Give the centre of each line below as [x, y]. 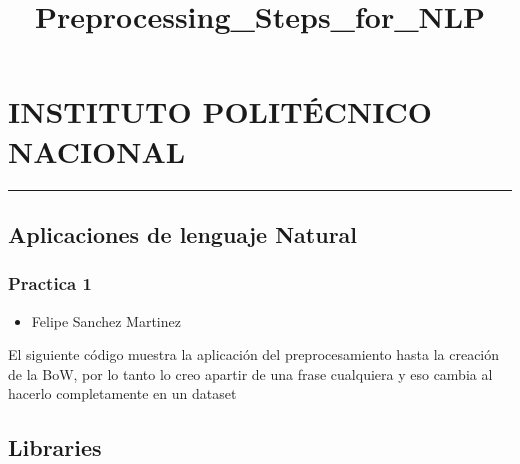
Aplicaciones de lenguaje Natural [183, 233]
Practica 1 [50, 283]
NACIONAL [97, 150]
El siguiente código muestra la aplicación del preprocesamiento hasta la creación [254, 354]
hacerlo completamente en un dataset [122, 393]
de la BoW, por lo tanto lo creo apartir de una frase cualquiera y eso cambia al [250, 373]
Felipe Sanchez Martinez [106, 320]
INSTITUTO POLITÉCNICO [220, 111]
